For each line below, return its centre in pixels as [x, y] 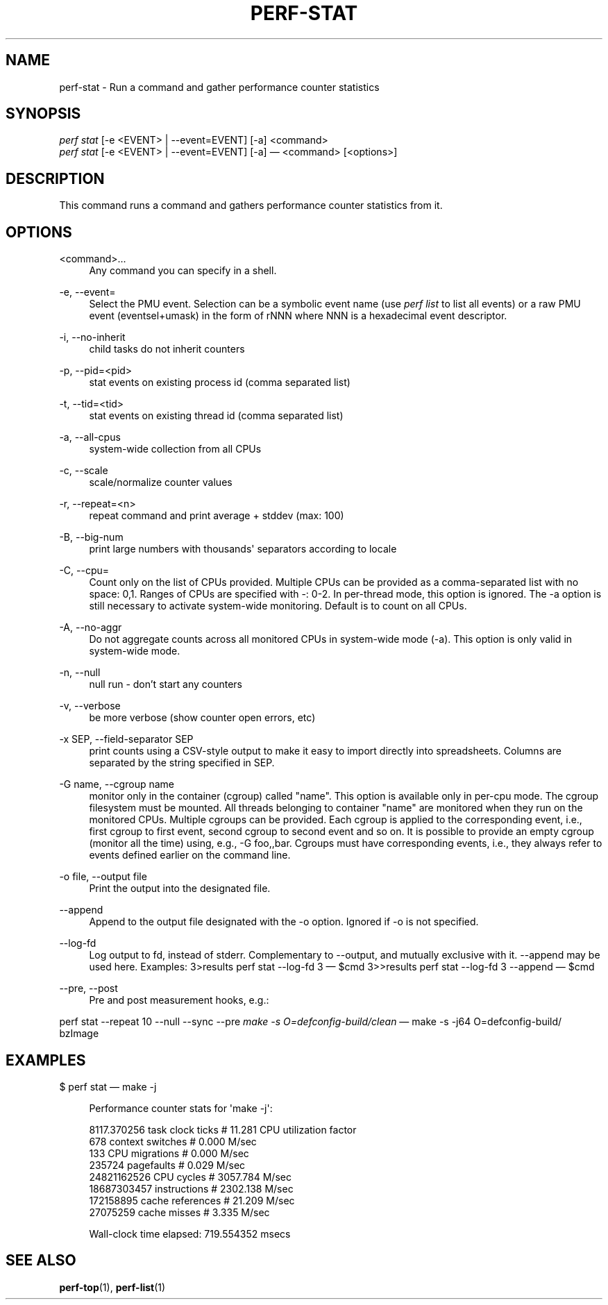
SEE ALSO [41, 1261]
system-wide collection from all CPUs [175, 449]
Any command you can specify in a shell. [183, 271]
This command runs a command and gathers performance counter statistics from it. [251, 205]
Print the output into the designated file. [180, 889]
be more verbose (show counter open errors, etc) [202, 718]
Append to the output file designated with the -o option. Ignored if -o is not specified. [284, 922]
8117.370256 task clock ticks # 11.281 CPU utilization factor [223, 1129]
